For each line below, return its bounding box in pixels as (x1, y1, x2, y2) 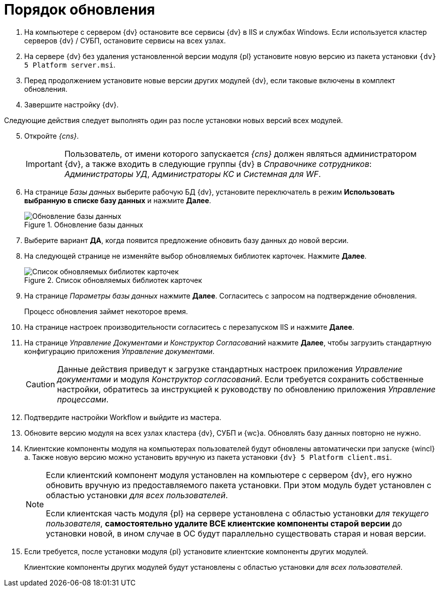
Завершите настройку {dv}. (24, 100, 119, 109)
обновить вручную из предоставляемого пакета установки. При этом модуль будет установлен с (46, 480, 431, 490)
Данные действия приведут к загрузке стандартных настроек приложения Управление (57, 364, 403, 374)
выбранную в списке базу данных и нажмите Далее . (24, 196, 211, 205)
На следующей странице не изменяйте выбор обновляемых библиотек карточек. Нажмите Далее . (24, 251, 367, 260)
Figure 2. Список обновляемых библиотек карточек (24, 275, 202, 284)
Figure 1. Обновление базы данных (24, 220, 143, 229)
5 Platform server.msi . (24, 60, 116, 69)
